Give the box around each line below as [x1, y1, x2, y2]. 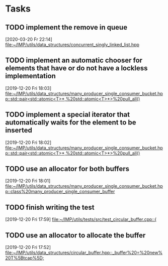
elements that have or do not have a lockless [5, 64, 148, 73]
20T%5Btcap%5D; [5, 255, 44, 261]
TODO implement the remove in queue [5, 23, 127, 32]
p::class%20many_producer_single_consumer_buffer [5, 189, 115, 195]
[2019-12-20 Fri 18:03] [5, 85, 52, 91]
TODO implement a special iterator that [5, 110, 130, 119]
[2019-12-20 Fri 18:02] [5, 139, 52, 146]
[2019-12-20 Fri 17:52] [5, 244, 51, 250]
